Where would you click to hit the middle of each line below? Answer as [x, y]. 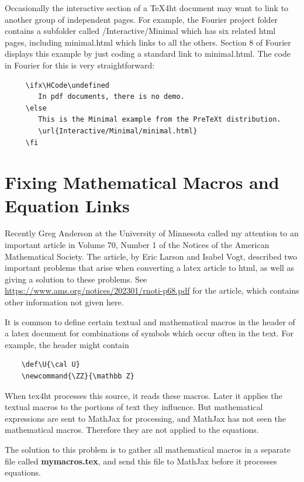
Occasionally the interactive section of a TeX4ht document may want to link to [147, 8]
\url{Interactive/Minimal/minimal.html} [118, 131]
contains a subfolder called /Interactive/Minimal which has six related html [140, 31]
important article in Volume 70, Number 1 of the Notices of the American [137, 245]
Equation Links [67, 205]
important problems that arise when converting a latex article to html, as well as [150, 268]
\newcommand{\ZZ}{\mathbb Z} [78, 376]
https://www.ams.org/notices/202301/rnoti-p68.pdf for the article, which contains [152, 290]
